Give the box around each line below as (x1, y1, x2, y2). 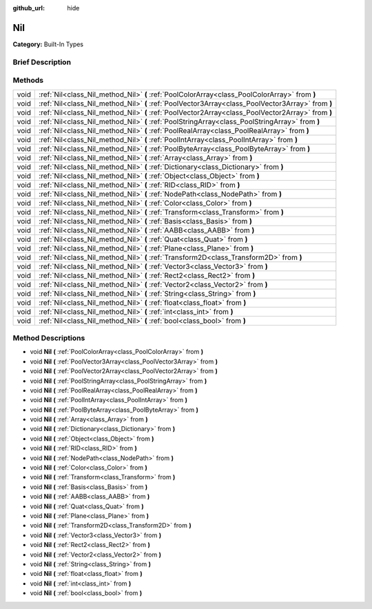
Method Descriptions (12, 333, 85, 343)
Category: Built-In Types (12, 40, 84, 48)
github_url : (12, 4, 45, 12)
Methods (12, 76, 44, 86)
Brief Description (12, 57, 72, 67)
